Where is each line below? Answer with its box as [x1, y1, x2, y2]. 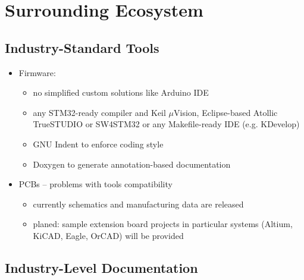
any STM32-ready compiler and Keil [33, 106, 166, 118]
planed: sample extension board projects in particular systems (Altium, [33, 218, 293, 230]
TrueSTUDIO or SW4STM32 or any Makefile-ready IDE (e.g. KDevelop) [33, 118, 300, 130]
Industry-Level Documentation [5, 258, 198, 276]
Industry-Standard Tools [5, 38, 159, 56]
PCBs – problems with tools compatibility [18, 178, 173, 190]
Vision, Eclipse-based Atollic [174, 106, 278, 118]
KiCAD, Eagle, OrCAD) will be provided [33, 229, 184, 241]
